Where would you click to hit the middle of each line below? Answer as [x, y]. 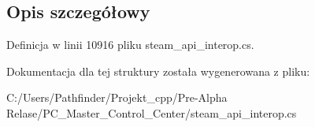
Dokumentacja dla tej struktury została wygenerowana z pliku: [158, 71]
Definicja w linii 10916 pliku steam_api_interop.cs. [130, 45]
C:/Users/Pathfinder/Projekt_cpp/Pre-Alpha [117, 97]
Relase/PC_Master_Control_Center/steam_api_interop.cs [152, 112]
